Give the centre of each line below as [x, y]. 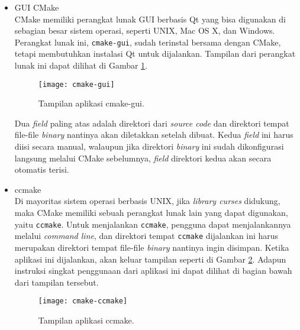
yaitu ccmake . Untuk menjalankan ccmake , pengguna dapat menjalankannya [153, 224]
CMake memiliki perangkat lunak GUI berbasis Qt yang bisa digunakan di [150, 19]
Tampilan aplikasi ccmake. [86, 320]
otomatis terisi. [42, 169]
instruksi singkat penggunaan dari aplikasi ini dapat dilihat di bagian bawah [153, 271]
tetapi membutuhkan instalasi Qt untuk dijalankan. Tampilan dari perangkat [155, 54]
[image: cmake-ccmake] [83, 301]
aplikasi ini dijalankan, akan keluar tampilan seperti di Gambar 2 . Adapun [150, 259]
